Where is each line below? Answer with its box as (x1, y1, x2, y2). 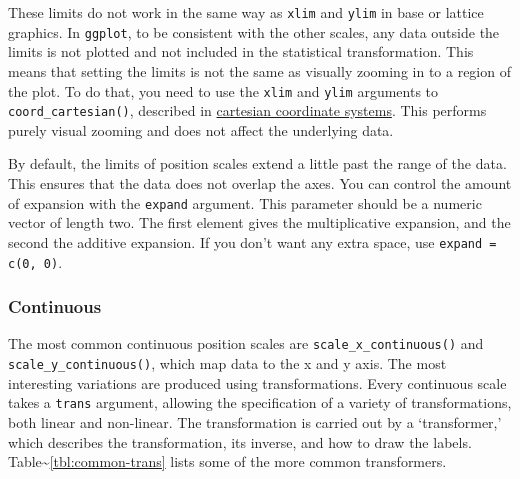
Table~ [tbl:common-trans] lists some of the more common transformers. (8, 451, 447, 472)
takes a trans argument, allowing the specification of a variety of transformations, (8, 392, 512, 413)
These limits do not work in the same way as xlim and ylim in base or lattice (8, 2, 484, 22)
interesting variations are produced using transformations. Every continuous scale (8, 372, 507, 393)
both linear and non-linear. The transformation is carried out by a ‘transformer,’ (8, 411, 502, 432)
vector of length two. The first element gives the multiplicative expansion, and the (8, 212, 511, 233)
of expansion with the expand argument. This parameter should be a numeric (8, 192, 482, 213)
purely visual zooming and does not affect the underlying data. (8, 119, 394, 140)
